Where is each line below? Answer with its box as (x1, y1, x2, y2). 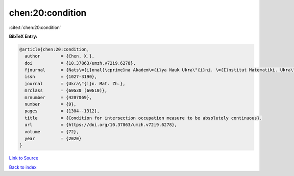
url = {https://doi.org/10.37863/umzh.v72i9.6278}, (24, 122, 177, 127)
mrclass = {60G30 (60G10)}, (24, 88, 108, 93)
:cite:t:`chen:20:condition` (9, 25, 61, 30)
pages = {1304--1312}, (24, 108, 100, 114)
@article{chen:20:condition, (19, 47, 90, 52)
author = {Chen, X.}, (24, 53, 95, 59)
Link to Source (9, 155, 39, 161)
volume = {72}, (24, 129, 79, 134)
